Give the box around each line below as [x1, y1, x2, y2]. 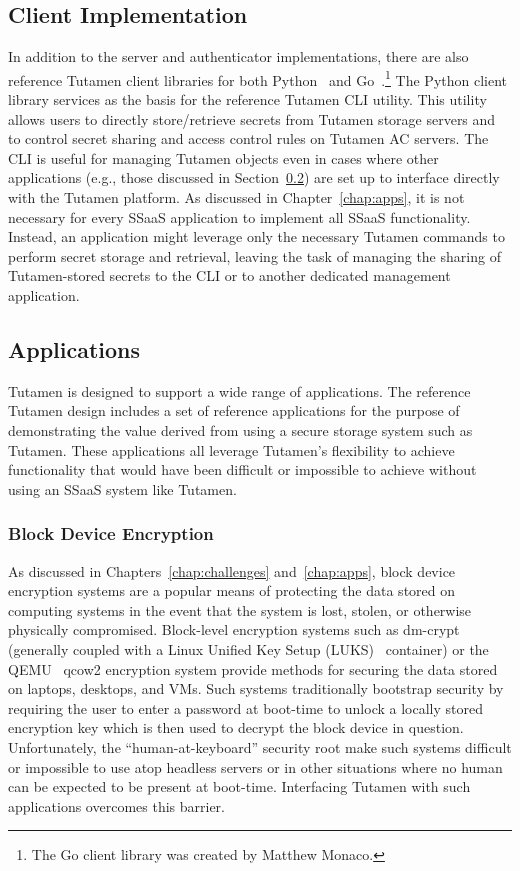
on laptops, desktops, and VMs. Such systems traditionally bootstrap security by [8, 678, 504, 699]
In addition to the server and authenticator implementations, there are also [8, 46, 469, 67]
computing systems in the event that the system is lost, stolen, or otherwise [8, 599, 472, 620]
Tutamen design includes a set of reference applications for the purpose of [8, 400, 460, 421]
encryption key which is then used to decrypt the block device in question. [8, 717, 464, 738]
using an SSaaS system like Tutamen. [8, 478, 237, 499]
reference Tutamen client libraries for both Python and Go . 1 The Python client [8, 66, 508, 90]
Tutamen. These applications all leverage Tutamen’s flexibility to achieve [8, 439, 455, 460]
